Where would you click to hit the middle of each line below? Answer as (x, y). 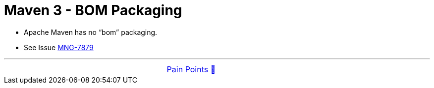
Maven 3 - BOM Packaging (93, 10)
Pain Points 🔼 (191, 69)
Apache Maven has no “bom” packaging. (91, 32)
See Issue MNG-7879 (59, 47)
